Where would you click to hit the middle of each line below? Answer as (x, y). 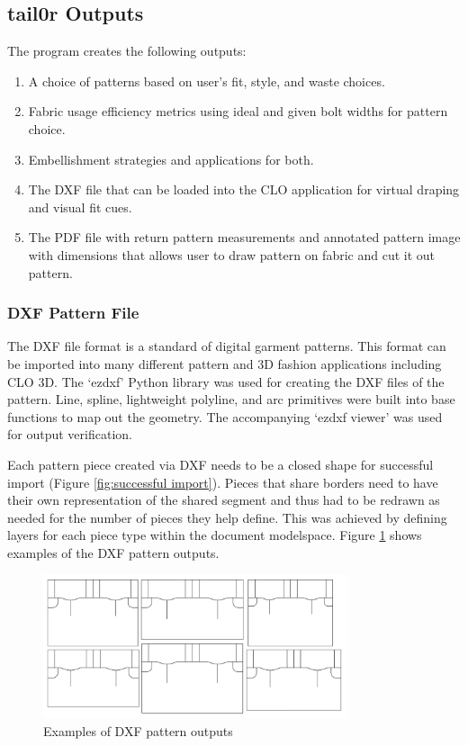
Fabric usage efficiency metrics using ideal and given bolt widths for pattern (238, 111)
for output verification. (70, 434)
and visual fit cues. (80, 207)
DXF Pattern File (73, 313)
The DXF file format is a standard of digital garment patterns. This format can (227, 346)
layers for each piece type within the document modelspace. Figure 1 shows (215, 535)
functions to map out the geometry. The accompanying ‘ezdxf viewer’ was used (225, 416)
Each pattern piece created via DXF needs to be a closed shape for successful (220, 464)
